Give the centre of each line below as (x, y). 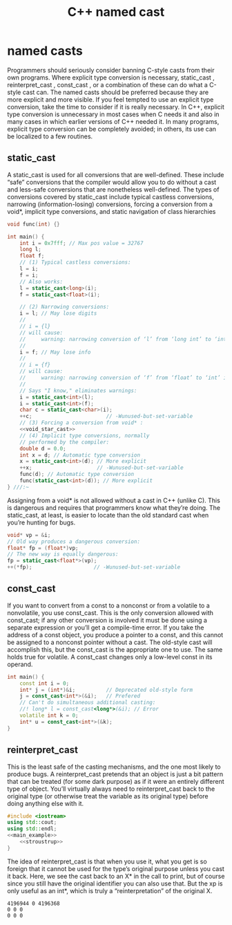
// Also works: (41, 282)
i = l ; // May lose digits (58, 313)
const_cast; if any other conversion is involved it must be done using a (107, 620)
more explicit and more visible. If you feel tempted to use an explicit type (110, 99)
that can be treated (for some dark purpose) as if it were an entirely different (116, 781)
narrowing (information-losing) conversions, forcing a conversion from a (110, 204)
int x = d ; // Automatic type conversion (80, 455)
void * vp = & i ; (29, 535)
